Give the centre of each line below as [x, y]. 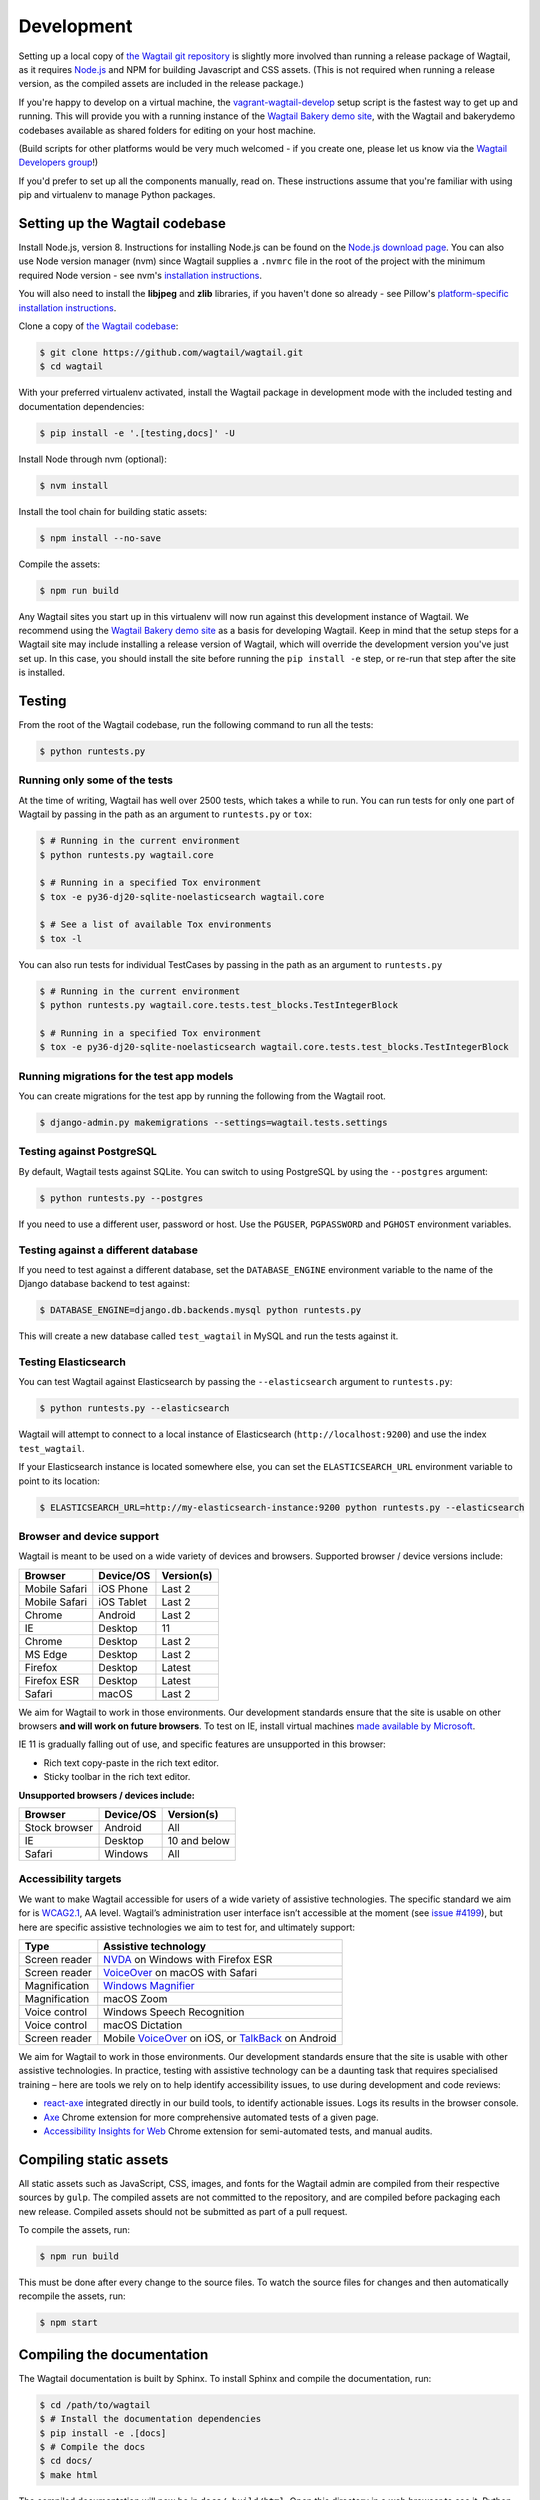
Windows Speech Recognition [174, 2012]
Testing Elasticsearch [72, 1362]
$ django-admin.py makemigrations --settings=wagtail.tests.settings [213, 1123]
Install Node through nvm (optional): [92, 459]
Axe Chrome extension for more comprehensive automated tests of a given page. [211, 2117]
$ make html [69, 2474]
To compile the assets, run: [74, 2229]
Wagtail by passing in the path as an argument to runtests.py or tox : [165, 814]
